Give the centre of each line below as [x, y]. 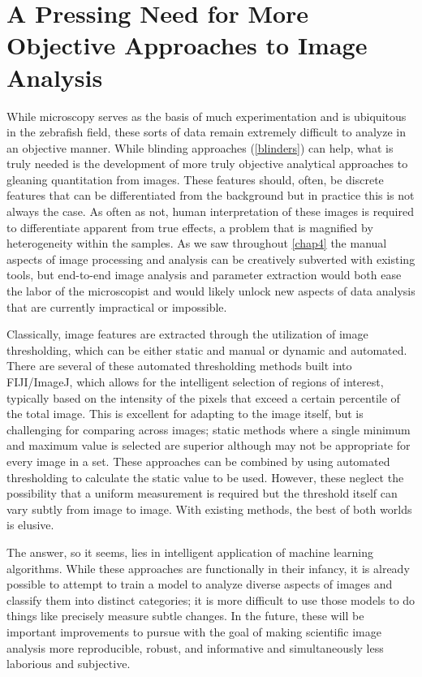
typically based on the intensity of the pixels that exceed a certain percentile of [203, 397]
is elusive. [30, 525]
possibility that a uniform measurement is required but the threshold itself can [202, 493]
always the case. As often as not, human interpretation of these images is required [210, 211]
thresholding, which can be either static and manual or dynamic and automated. [207, 349]
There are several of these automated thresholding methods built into [179, 366]
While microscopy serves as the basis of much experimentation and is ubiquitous [207, 116]
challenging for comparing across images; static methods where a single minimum [209, 429]
